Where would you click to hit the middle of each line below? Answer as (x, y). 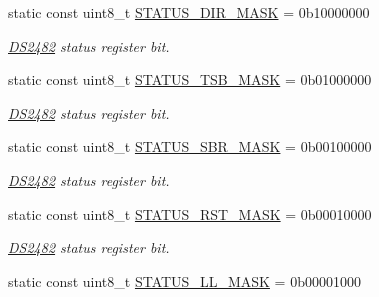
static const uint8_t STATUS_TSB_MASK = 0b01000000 (190, 79)
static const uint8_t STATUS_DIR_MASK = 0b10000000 (189, 12)
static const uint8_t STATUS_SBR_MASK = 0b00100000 (190, 146)
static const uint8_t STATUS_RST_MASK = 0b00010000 (190, 213)
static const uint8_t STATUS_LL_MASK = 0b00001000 (184, 280)
